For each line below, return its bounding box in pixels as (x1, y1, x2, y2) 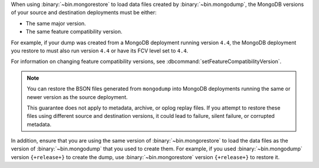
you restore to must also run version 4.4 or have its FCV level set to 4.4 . (11, 47, 188, 54)
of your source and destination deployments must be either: (11, 9, 157, 16)
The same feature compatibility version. (25, 28, 123, 35)
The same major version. (25, 19, 86, 27)
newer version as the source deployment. (27, 93, 128, 100)
